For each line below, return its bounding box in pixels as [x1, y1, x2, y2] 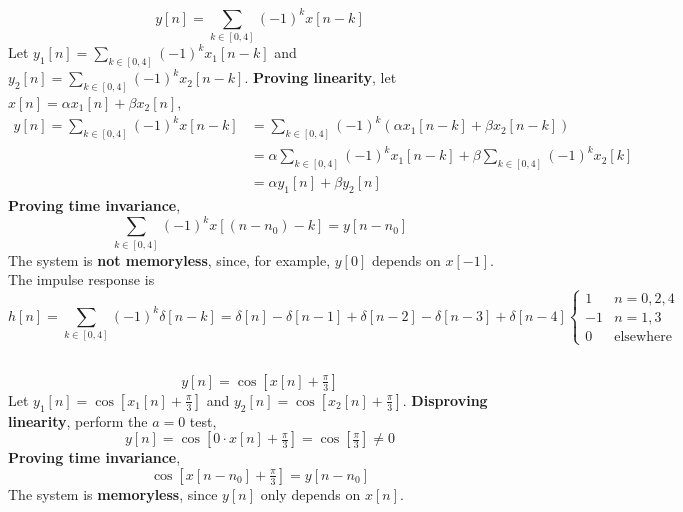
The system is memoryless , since [8, 483, 218, 504]
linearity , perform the [8, 410, 148, 431]
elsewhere [614, 330, 672, 345]
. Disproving [402, 389, 488, 410]
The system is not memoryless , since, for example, [8, 249, 331, 270]
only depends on [260, 483, 361, 504]
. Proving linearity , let [244, 67, 397, 88]
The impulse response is [8, 269, 155, 290]
